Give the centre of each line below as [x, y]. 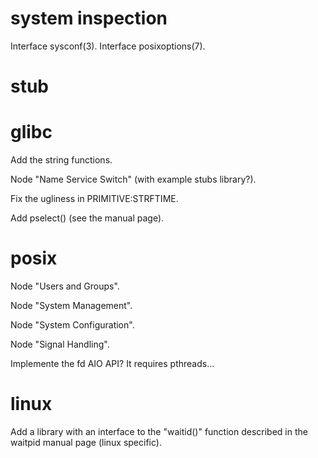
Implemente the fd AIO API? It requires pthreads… [112, 363]
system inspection [89, 18]
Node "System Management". [71, 305]
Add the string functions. [61, 160]
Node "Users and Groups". [65, 286]
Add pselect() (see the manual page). [87, 218]
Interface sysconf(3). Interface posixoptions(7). [108, 46]
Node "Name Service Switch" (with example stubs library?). [133, 179]
